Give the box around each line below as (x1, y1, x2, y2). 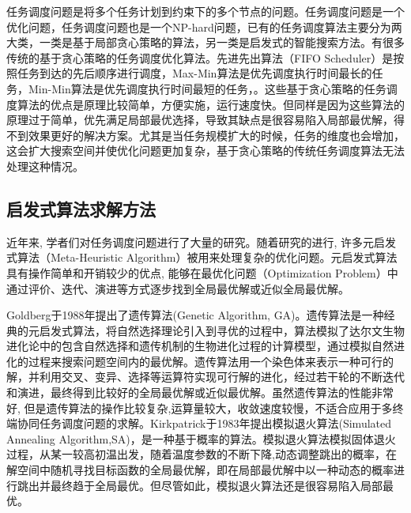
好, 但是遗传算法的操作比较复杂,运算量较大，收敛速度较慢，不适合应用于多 (6, 399, 393, 416)
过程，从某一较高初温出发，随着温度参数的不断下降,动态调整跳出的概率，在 (6, 446, 397, 462)
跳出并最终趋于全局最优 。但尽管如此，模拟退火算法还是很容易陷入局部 (17, 477, 383, 493)
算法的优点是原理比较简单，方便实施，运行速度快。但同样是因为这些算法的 (17, 96, 405, 112)
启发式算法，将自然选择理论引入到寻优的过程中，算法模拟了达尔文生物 (39, 322, 405, 338)
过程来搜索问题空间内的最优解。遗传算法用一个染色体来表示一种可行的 (28, 353, 394, 369)
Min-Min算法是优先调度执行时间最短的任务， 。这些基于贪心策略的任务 (28, 80, 386, 96)
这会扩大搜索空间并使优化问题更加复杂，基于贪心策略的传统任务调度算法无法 (6, 142, 405, 159)
